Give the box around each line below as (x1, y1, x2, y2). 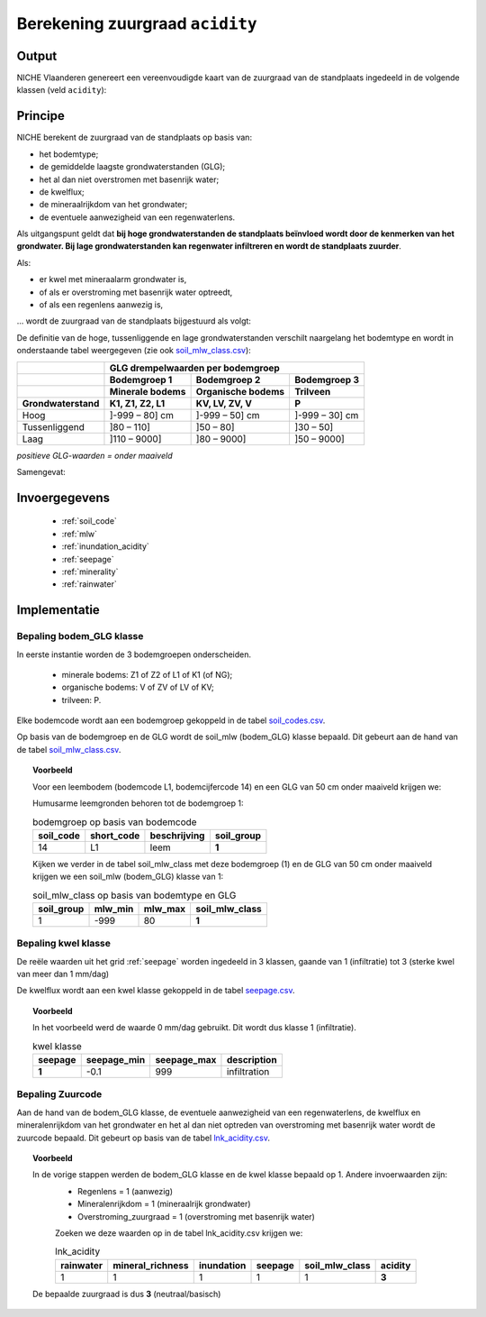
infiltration (226, 1065, 270, 1078)
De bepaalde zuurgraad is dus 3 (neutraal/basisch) (32, 1288, 221, 1299)
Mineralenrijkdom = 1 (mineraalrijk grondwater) (77, 1199, 251, 1210)
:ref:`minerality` (61, 566, 119, 577)
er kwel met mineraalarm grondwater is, (39, 274, 187, 285)
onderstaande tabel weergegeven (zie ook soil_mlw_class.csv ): (16, 345, 251, 356)
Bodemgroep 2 (195, 373, 261, 386)
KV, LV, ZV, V (195, 397, 252, 409)
